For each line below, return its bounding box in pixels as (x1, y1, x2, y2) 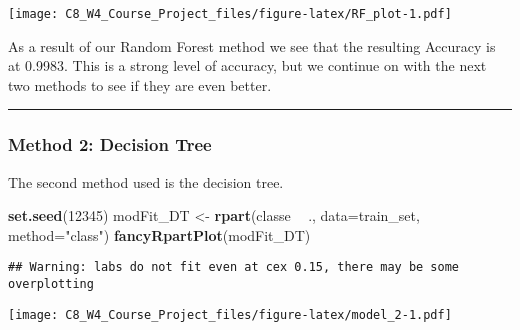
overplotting (8, 277, 94, 292)
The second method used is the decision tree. (8, 171, 284, 192)
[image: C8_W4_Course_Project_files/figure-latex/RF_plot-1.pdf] (8, 7, 452, 21)
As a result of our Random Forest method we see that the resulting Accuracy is (8, 35, 496, 56)
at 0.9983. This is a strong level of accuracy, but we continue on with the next (8, 55, 487, 76)
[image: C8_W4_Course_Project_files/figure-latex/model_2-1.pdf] (8, 307, 452, 322)
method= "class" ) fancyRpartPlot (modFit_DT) (8, 224, 311, 245)
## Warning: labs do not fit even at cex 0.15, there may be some (8, 260, 460, 275)
